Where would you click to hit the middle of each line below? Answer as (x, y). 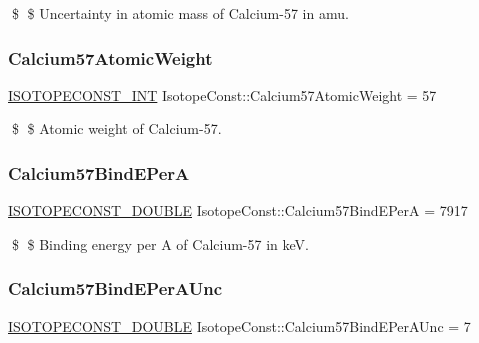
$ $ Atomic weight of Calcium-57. (116, 128)
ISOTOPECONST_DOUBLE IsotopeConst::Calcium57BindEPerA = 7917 (238, 210)
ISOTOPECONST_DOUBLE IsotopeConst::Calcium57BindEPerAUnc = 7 (239, 325)
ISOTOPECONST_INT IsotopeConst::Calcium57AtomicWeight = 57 (222, 94)
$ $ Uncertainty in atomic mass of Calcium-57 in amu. (180, 13)
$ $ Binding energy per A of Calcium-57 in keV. (160, 243)
